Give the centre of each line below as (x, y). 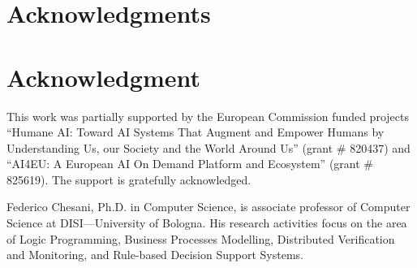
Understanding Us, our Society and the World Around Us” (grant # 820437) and (208, 147)
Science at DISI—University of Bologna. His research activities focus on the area (207, 223)
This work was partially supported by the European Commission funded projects (208, 116)
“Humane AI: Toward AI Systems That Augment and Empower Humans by (196, 132)
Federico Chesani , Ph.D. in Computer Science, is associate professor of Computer (208, 207)
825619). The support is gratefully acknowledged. (129, 179)
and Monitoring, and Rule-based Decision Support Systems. (155, 255)
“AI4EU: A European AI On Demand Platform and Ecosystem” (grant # (190, 164)
